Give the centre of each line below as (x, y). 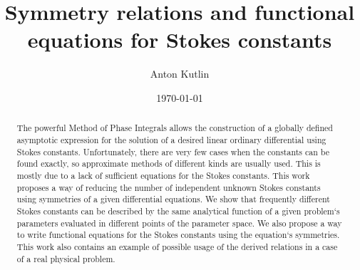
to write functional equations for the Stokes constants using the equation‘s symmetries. (178, 235)
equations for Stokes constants (180, 40)
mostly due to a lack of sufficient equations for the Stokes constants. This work (163, 175)
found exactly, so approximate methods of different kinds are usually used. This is (169, 163)
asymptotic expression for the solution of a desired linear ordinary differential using (171, 139)
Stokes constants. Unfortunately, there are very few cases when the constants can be (173, 151)
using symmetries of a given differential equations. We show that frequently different (173, 199)
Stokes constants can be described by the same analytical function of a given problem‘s (178, 211)
